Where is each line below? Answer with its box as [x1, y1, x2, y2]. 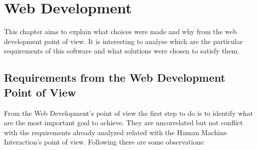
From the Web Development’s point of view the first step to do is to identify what [4, 107, 253, 118]
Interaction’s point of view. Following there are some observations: [4, 137, 205, 147]
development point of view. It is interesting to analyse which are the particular [4, 36, 243, 46]
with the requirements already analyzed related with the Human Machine [4, 127, 227, 137]
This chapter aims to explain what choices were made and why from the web [4, 26, 237, 37]
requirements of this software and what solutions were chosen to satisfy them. [4, 46, 240, 56]
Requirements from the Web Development [4, 70, 226, 85]
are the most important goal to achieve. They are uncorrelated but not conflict [4, 117, 243, 128]
